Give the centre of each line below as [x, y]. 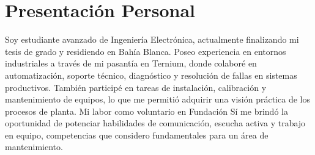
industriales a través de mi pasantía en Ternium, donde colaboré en [131, 63]
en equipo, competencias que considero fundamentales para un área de [137, 135]
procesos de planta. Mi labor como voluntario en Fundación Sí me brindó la [146, 111]
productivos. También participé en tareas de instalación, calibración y [136, 87]
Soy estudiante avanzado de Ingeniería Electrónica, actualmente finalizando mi [152, 39]
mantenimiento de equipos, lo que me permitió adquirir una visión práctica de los [157, 99]
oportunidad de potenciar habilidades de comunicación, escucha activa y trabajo [155, 123]
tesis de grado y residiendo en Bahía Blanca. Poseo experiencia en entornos [146, 51]
